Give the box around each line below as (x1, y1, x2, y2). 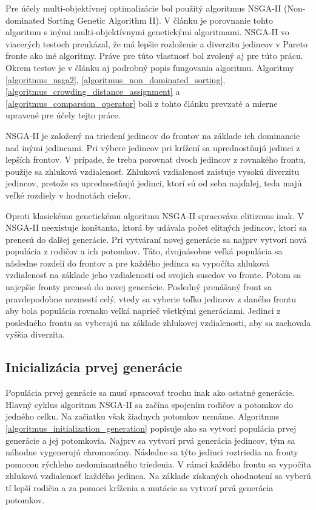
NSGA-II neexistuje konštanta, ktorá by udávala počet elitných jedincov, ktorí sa (5, 221, 307, 234)
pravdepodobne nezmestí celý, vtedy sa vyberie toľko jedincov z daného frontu (5, 292, 297, 305)
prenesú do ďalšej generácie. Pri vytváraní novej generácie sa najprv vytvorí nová (5, 233, 307, 245)
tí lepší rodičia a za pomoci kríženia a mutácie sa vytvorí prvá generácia (5, 481, 274, 494)
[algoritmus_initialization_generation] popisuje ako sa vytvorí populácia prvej (5, 422, 297, 435)
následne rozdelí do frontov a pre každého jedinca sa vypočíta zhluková (5, 256, 270, 269)
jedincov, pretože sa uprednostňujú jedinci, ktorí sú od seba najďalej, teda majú (5, 177, 302, 189)
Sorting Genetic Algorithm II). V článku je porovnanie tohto (47, 13, 273, 26)
